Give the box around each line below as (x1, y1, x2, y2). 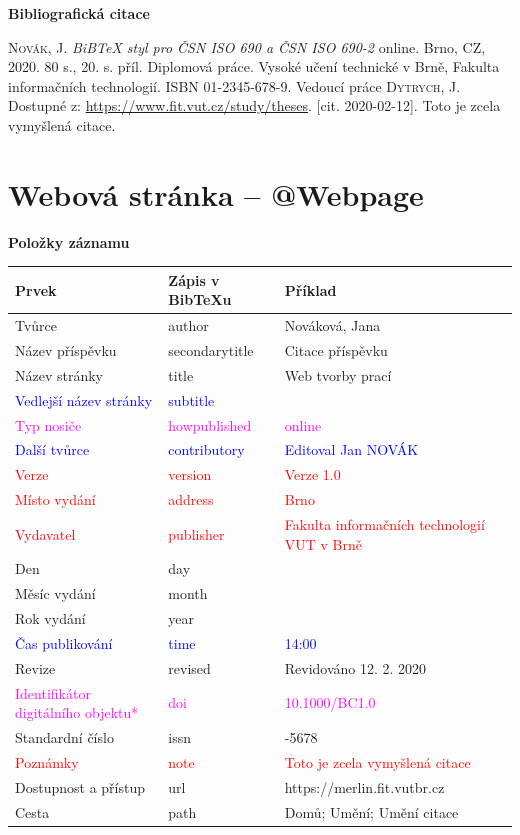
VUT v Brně (284, 533, 362, 554)
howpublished (168, 414, 252, 435)
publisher (168, 523, 225, 544)
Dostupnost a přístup (15, 776, 145, 797)
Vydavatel (15, 523, 76, 544)
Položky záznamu (8, 231, 130, 252)
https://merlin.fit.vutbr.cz (284, 776, 445, 797)
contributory (168, 439, 245, 460)
